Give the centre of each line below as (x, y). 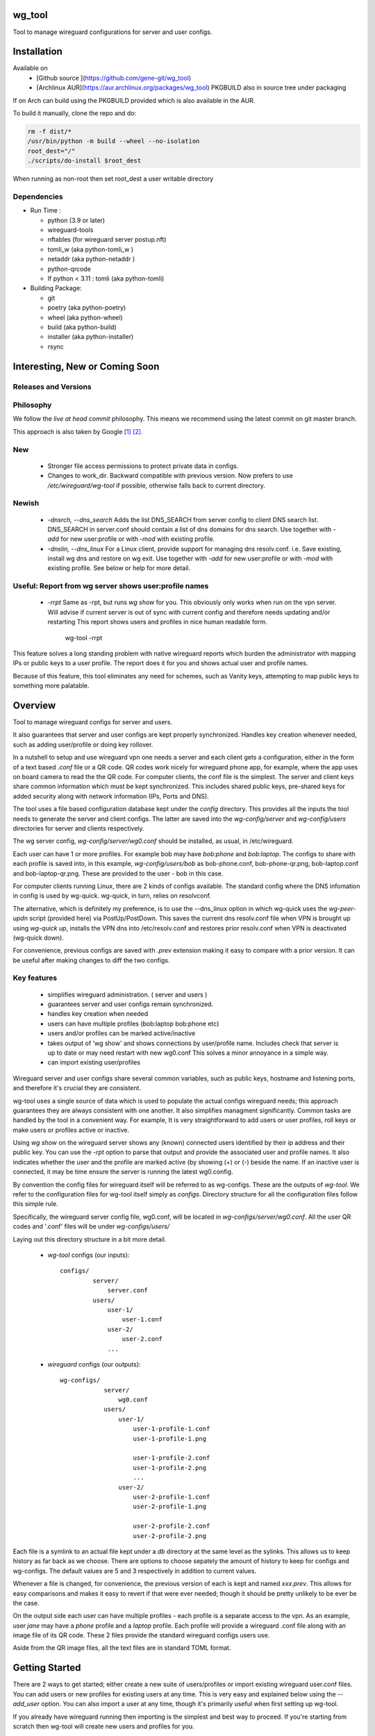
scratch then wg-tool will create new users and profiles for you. (103, 1726)
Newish (26, 503)
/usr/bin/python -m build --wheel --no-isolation (114, 141)
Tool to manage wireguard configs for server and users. (93, 722)
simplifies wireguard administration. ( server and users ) (127, 994)
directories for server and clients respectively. (79, 828)
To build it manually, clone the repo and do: (75, 113)
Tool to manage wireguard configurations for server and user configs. (112, 32)
